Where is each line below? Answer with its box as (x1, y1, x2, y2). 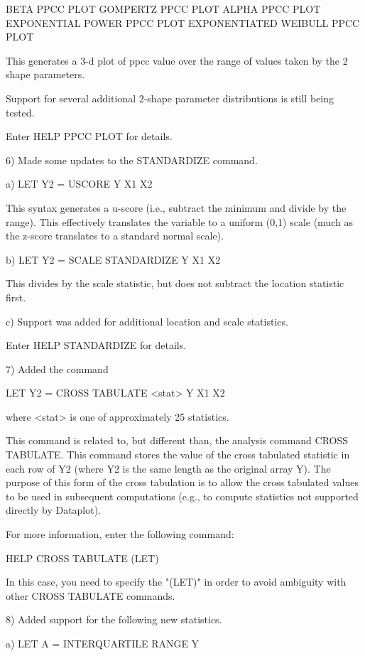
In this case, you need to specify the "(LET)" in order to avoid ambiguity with (6, 574, 347, 589)
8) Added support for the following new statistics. (6, 612, 222, 627)
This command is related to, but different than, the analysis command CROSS (6, 433, 349, 448)
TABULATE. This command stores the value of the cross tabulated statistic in (6, 447, 350, 462)
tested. (6, 104, 35, 119)
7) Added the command (6, 361, 109, 376)
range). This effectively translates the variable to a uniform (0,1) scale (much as (6, 214, 353, 229)
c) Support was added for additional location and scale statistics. (6, 313, 288, 328)
